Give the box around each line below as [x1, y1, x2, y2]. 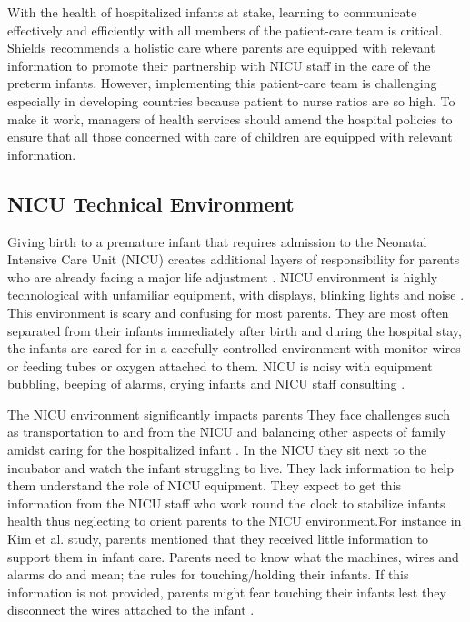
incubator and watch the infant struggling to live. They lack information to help [7, 458, 455, 477]
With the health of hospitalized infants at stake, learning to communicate [7, 3, 417, 21]
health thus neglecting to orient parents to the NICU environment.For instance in [7, 511, 462, 530]
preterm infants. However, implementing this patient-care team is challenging [7, 74, 437, 93]
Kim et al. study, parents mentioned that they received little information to [7, 529, 429, 548]
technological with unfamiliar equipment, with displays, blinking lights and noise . [7, 285, 465, 304]
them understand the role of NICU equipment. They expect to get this [7, 476, 402, 495]
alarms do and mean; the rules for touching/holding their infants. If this [7, 565, 409, 584]
